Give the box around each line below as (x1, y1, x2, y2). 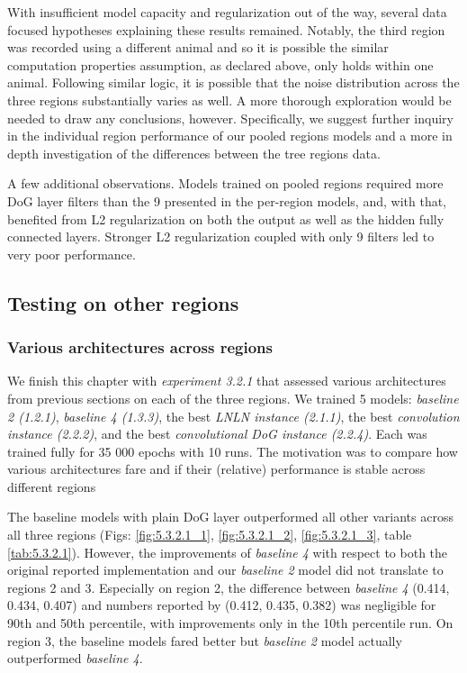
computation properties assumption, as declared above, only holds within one (7, 55, 434, 74)
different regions (7, 477, 96, 496)
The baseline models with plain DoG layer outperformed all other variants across (7, 507, 454, 526)
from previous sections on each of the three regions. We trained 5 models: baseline (7, 388, 459, 407)
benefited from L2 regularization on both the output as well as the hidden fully (7, 209, 445, 228)
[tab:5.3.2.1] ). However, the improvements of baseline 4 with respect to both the (7, 542, 448, 561)
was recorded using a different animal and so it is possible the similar (7, 38, 389, 57)
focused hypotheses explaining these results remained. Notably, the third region (7, 20, 445, 39)
